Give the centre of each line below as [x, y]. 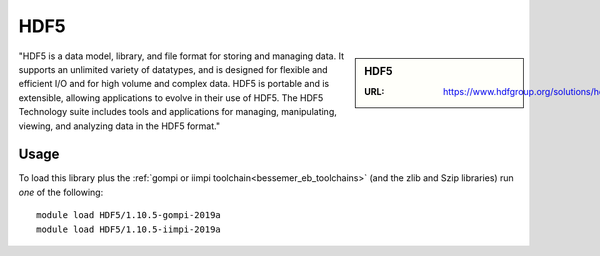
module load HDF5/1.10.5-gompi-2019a [129, 215]
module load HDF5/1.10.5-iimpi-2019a [129, 229]
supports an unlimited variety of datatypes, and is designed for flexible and [173, 69]
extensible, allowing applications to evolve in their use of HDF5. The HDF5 [171, 97]
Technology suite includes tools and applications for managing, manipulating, [177, 112]
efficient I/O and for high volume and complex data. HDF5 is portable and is [174, 84]
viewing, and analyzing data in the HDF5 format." [119, 126]
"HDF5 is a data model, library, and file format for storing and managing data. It [181, 56]
